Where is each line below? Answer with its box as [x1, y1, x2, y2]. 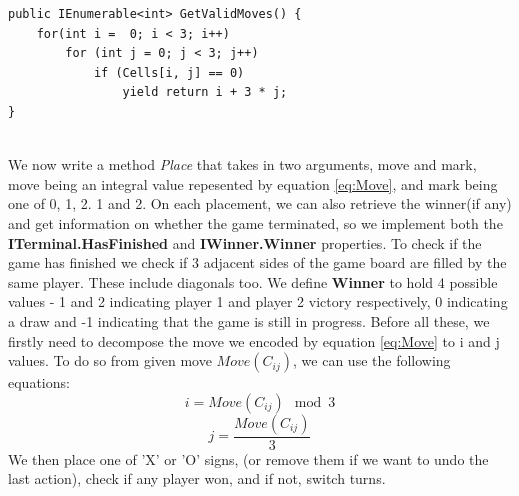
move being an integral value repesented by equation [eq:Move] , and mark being [8, 173, 498, 194]
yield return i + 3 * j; [122, 85, 288, 100]
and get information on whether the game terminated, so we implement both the [8, 212, 503, 233]
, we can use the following [293, 350, 451, 371]
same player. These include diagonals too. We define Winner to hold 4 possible [8, 271, 498, 292]
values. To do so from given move [8, 350, 212, 371]
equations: [8, 372, 70, 393]
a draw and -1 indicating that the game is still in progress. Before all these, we [8, 310, 490, 331]
